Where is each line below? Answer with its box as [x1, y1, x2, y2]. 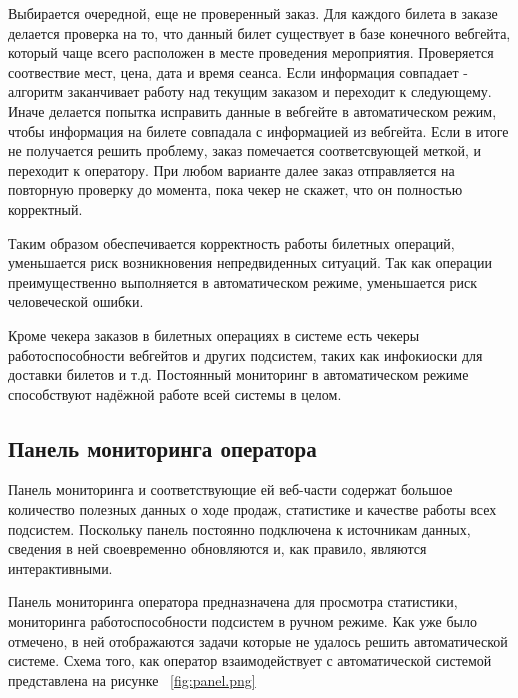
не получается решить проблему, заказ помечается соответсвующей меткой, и [8, 140, 481, 161]
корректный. [8, 198, 83, 219]
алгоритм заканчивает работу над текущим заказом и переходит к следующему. [8, 81, 492, 102]
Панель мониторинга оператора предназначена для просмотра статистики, [8, 591, 458, 612]
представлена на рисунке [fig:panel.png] [8, 669, 256, 690]
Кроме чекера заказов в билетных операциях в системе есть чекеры [8, 324, 420, 345]
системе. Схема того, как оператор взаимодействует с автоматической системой [8, 650, 492, 671]
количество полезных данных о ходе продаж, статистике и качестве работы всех [8, 499, 497, 520]
